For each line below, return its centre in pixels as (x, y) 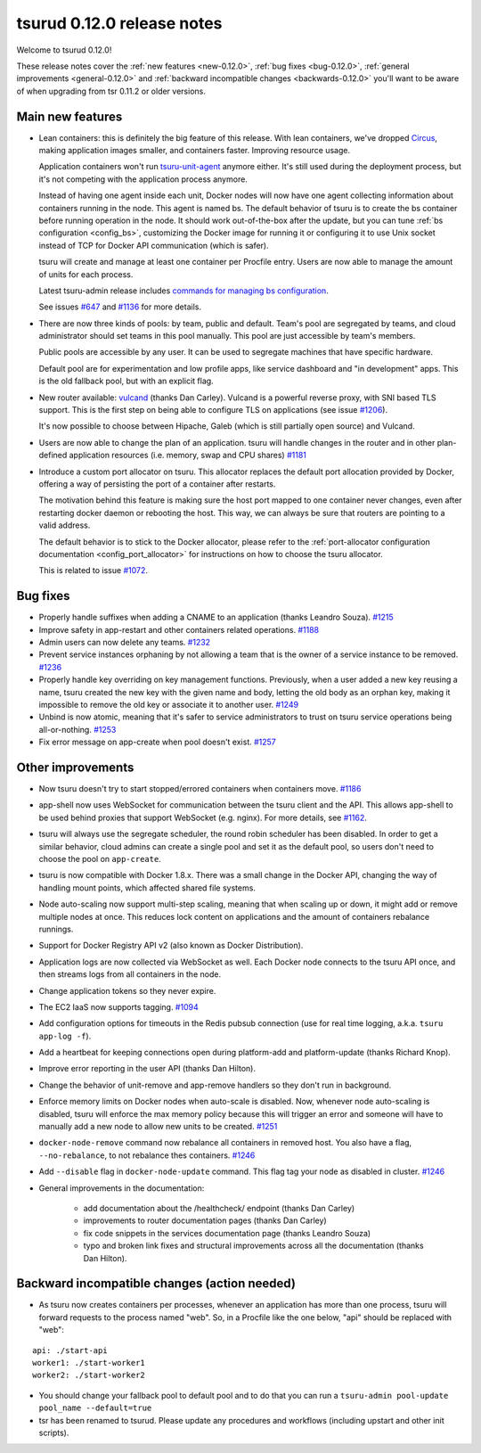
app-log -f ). (65, 1036)
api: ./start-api (70, 1350)
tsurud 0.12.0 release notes (119, 23)
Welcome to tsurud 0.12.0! (64, 50)
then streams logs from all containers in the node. (130, 974)
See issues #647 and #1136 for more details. (120, 307)
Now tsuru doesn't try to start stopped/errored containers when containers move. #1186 (200, 789)
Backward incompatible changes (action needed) (156, 1284)
